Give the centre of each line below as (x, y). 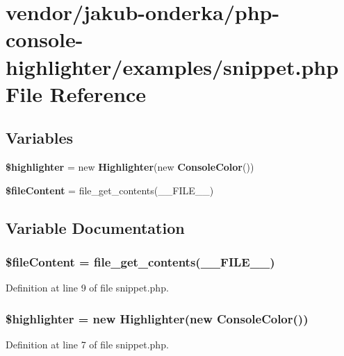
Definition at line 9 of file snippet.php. (87, 288)
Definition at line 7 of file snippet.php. (87, 345)
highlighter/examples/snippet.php (172, 66)
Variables (40, 138)
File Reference (76, 93)
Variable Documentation (95, 227)
